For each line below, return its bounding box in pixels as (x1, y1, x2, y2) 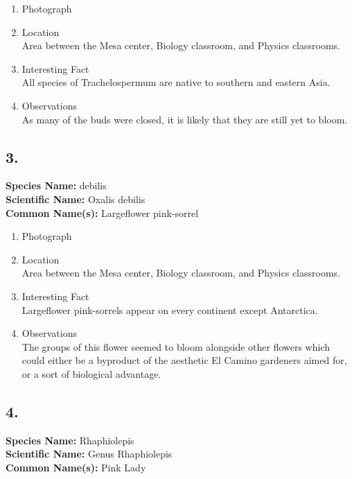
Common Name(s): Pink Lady (6, 460, 146, 474)
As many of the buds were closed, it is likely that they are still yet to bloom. (21, 112, 348, 126)
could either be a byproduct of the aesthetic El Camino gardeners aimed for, (21, 353, 347, 367)
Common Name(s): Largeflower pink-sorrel (6, 205, 199, 220)
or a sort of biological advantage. (21, 366, 161, 381)
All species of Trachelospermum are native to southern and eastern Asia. (21, 75, 331, 89)
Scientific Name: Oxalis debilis (6, 191, 146, 206)
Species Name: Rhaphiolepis (6, 433, 134, 447)
